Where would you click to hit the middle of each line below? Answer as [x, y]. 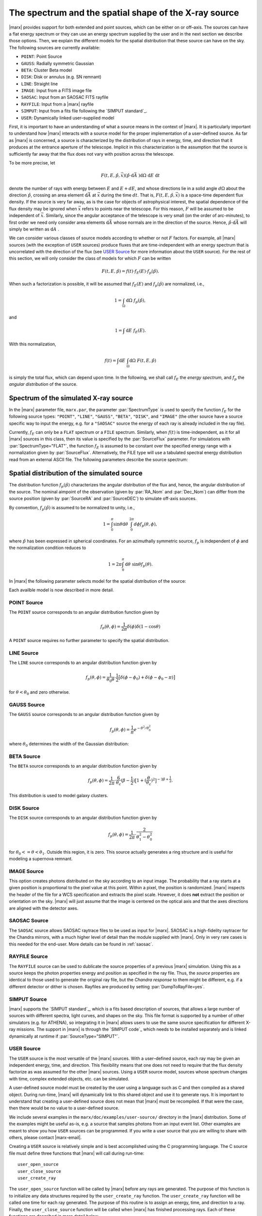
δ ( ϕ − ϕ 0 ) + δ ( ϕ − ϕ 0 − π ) [147, 678]
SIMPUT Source [28, 999]
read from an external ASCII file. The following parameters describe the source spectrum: [98, 459]
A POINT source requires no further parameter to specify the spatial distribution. [89, 641]
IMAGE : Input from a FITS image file [57, 90]
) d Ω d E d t [149, 176]
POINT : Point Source [42, 56]
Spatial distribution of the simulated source [76, 474]
